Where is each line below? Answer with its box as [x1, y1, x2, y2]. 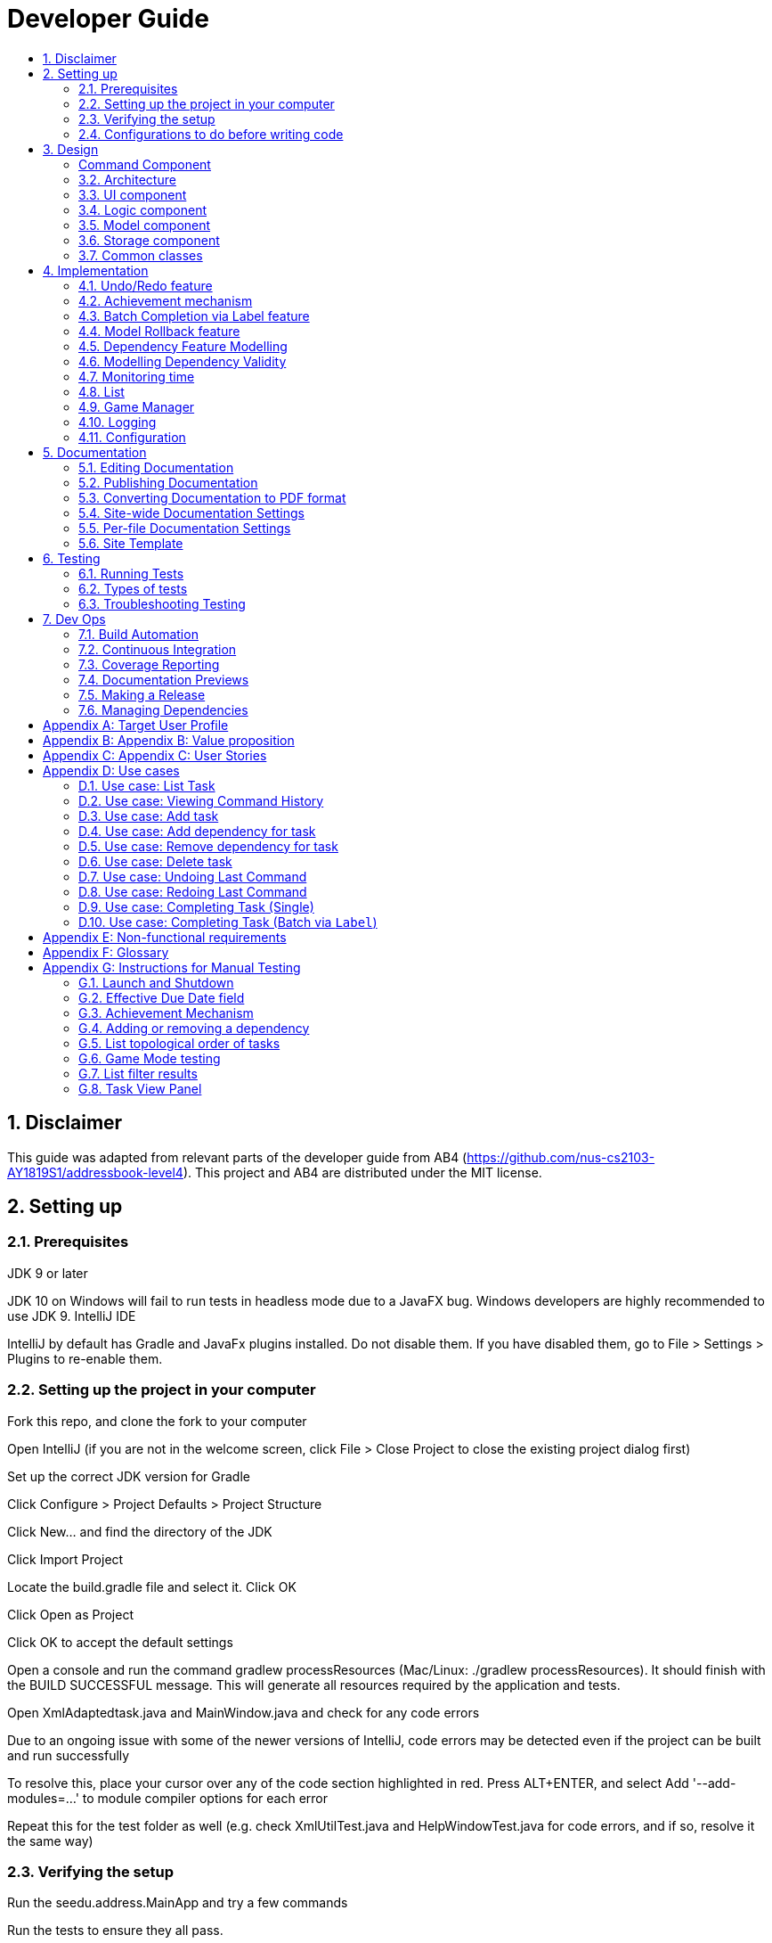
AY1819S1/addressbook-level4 [7, 1164, 183, 1180]
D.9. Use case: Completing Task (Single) [78, 898, 314, 914]
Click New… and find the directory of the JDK [7, 1523, 272, 1539]
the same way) [7, 1832, 93, 1849]
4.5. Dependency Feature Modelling [78, 338, 288, 354]
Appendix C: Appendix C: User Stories [43, 747, 267, 763]
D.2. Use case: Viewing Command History [78, 792, 324, 808]
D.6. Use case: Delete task [78, 853, 232, 869]
